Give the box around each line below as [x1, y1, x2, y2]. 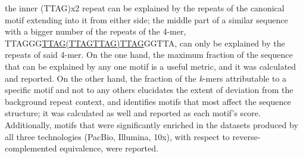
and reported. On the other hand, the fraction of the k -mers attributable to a [5, 72, 287, 84]
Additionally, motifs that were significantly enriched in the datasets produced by [5, 118, 298, 131]
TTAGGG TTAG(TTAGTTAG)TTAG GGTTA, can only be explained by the [5, 36, 285, 49]
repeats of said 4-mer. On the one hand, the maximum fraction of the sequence [5, 48, 293, 61]
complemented [5, 142, 57, 154]
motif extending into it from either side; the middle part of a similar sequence [5, 13, 288, 26]
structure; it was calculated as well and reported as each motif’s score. [5, 107, 261, 119]
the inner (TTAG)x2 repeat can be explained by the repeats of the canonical [5, 2, 285, 14]
